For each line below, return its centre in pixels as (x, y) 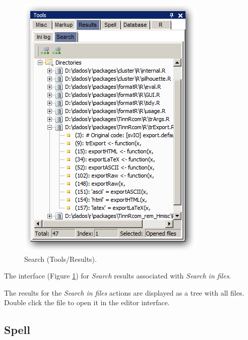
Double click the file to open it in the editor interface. (87, 302)
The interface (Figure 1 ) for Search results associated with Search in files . (118, 276)
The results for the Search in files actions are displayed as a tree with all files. (124, 292)
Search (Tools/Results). (60, 259)
